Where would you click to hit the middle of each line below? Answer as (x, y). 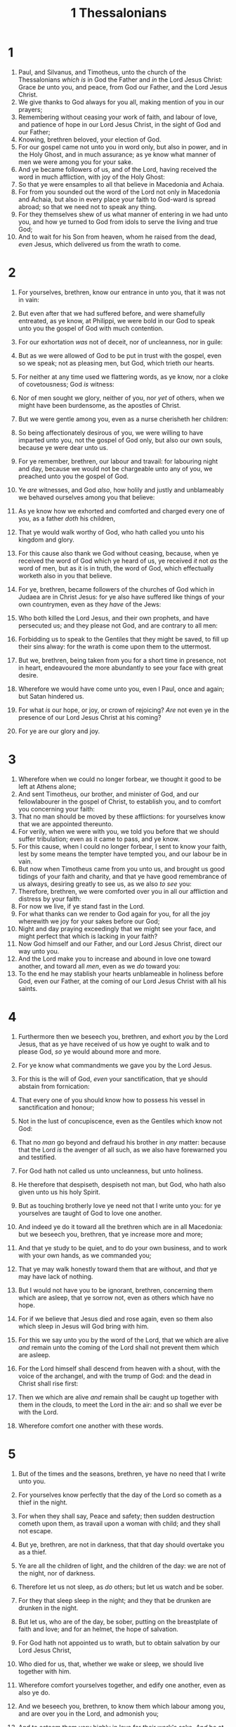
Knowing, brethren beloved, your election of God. (90, 139)
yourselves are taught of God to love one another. (90, 1213)
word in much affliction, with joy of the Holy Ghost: (91, 177)
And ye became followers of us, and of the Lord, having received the (117, 169)
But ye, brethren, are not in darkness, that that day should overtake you (121, 1545)
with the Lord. (38, 1412)
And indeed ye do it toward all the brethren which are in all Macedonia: (120, 1226)
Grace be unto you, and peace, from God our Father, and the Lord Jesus (123, 87)
